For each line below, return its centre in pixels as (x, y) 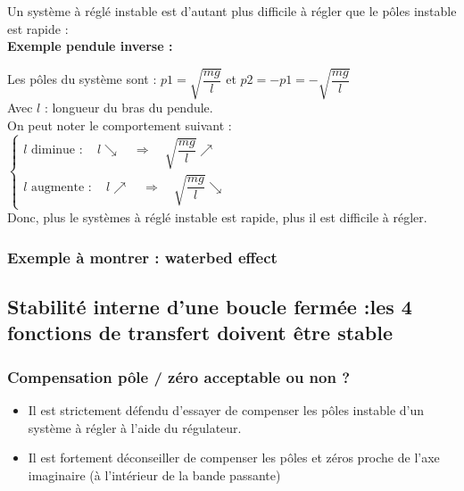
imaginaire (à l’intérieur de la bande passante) (154, 474)
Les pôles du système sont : (82, 79)
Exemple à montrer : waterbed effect (142, 257)
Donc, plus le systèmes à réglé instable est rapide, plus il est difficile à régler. (217, 217)
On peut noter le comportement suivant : (120, 125)
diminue (54, 150)
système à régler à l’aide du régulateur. (135, 427)
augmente (58, 187)
